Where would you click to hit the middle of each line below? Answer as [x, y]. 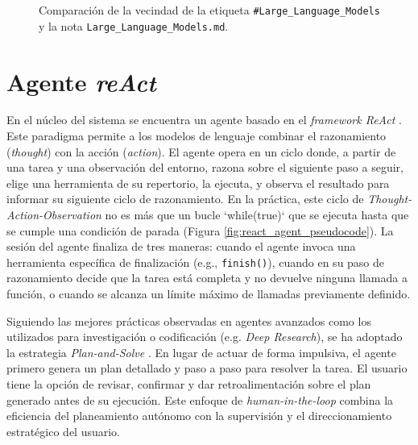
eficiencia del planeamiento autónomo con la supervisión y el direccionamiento [199, 416]
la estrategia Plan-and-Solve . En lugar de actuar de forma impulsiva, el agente [201, 352]
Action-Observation [54, 214]
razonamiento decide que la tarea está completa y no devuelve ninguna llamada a [207, 278]
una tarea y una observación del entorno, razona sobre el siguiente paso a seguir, [205, 167]
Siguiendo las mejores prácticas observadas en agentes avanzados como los [189, 320]
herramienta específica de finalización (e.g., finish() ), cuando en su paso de [196, 262]
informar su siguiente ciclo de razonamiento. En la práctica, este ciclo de [185, 199]
